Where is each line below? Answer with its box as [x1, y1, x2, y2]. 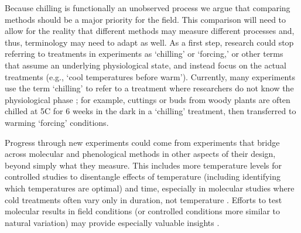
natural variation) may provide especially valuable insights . [5, 216, 220, 228]
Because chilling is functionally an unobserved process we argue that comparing [5, 2, 290, 13]
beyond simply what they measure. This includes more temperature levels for [5, 159, 282, 171]
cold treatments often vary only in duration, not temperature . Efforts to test [5, 193, 282, 205]
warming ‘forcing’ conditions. [5, 116, 109, 128]
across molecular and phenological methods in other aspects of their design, [5, 148, 276, 160]
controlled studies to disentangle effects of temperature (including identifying [5, 170, 281, 183]
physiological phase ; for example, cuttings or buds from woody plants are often [5, 93, 290, 105]
